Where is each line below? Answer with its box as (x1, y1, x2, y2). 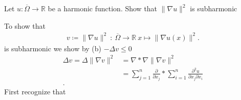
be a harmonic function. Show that (48, 3, 158, 13)
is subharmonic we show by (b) (4, 43, 102, 53)
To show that (4, 20, 46, 31)
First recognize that (4, 86, 66, 96)
